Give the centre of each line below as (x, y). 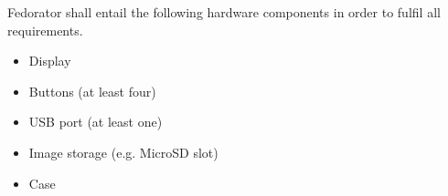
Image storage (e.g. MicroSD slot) (123, 152)
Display (50, 61)
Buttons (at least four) (92, 91)
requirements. (45, 30)
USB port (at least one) (96, 122)
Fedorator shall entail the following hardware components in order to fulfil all (224, 12)
